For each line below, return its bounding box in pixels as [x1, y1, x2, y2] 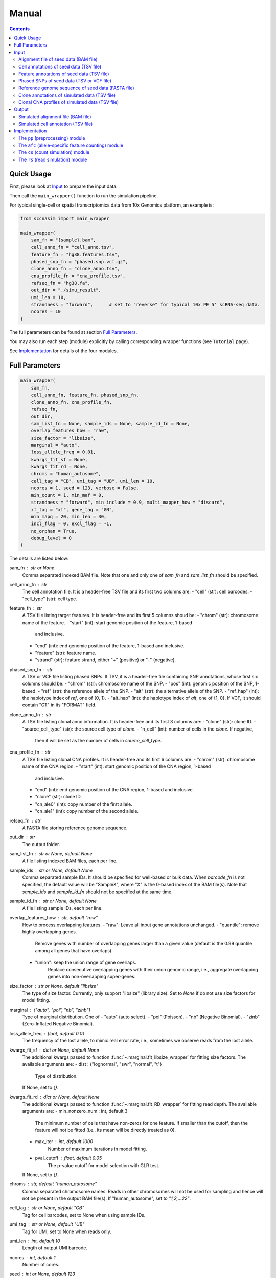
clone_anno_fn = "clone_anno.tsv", [31, 266, 120, 271]
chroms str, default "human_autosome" [9, 1181, 97, 1187]
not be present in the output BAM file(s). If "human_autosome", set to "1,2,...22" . [22, 1195, 191, 1201]
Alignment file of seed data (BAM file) [18, 56, 98, 62]
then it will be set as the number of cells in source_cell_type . [35, 738, 162, 744]
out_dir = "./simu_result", [31, 287, 102, 293]
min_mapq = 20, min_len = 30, [31, 514, 107, 519]
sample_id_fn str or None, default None [9, 898, 97, 904]
